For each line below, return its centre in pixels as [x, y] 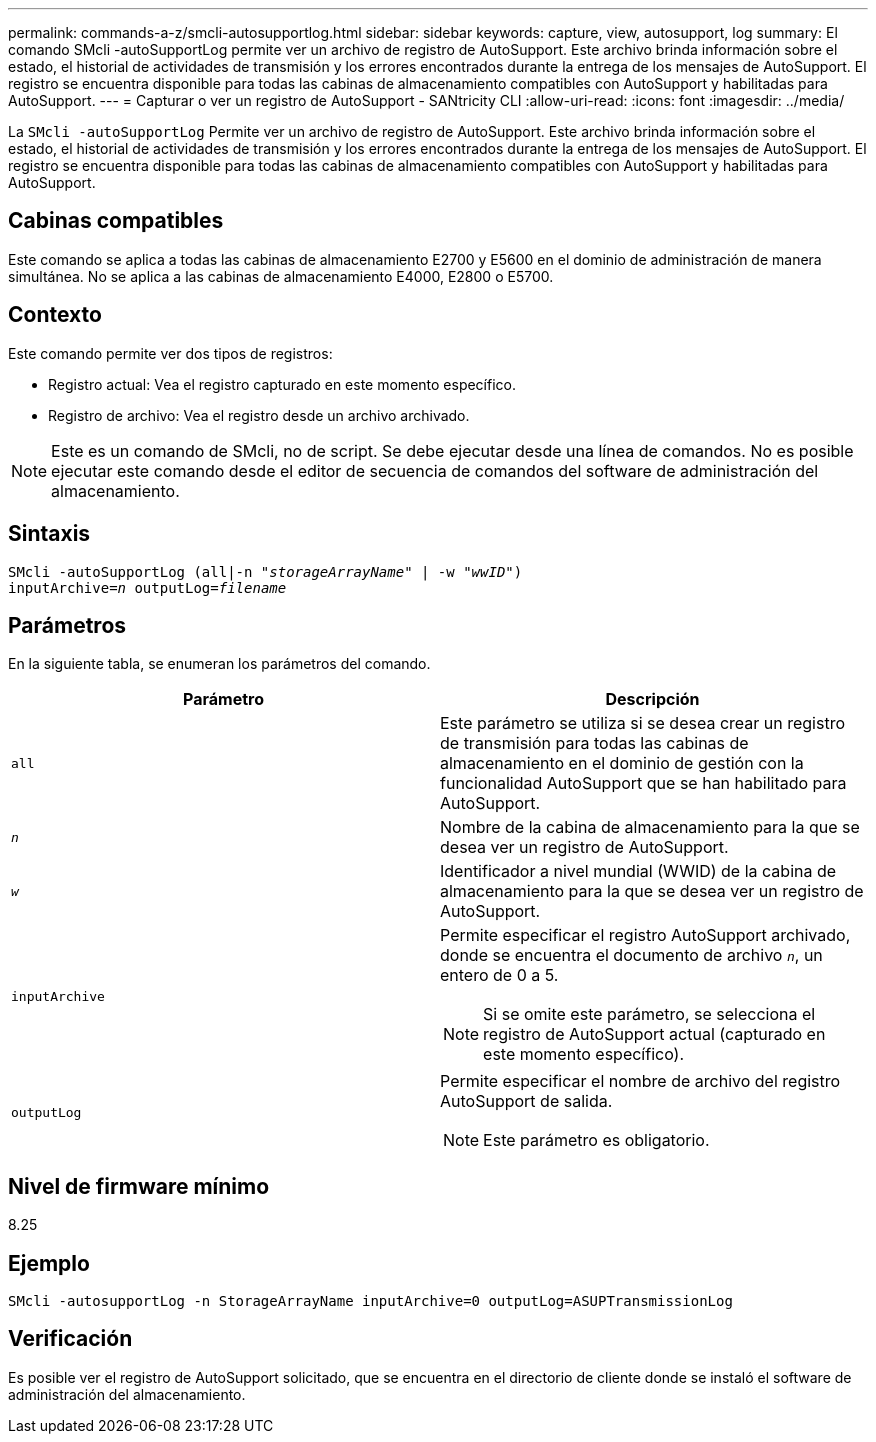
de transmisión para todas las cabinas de [594, 743]
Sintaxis [49, 534]
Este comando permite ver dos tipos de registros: [170, 353]
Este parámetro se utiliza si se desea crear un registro [642, 723]
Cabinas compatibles [116, 221]
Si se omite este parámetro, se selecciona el [649, 1014]
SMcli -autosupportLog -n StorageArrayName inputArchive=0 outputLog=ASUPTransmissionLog [370, 1301]
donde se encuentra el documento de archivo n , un [631, 955]
